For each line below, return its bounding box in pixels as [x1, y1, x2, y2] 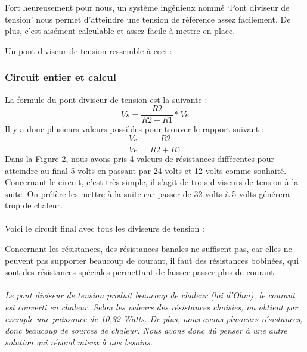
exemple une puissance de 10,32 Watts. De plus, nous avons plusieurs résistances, [5, 312, 303, 325]
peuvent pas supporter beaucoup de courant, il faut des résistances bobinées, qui [5, 254, 299, 266]
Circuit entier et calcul [5, 70, 116, 85]
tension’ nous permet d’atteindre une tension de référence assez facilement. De [5, 13, 291, 25]
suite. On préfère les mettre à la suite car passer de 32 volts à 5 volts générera [5, 187, 290, 200]
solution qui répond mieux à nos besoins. [5, 335, 153, 348]
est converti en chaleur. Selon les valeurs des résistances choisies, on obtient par [5, 301, 298, 313]
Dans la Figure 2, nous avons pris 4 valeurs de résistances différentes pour [5, 152, 275, 164]
